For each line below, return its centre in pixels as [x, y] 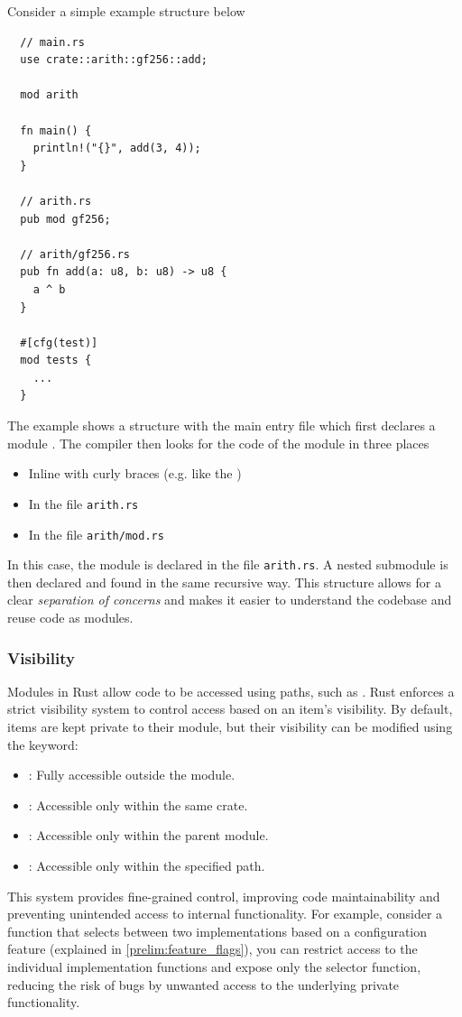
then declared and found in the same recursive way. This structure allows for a [224, 582]
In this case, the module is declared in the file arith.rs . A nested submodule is [228, 564]
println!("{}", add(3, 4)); [117, 148]
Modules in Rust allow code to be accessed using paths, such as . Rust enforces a [231, 691]
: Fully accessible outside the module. [132, 775]
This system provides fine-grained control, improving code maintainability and [224, 896]
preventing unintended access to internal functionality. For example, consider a [225, 914]
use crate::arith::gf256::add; [114, 60]
